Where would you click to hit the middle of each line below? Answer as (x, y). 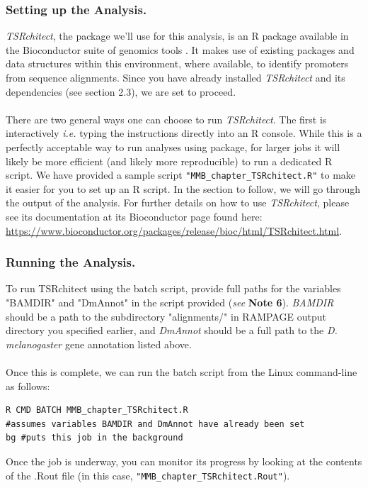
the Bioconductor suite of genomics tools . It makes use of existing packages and (180, 49)
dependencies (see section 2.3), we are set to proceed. (121, 91)
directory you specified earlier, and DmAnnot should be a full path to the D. (172, 330)
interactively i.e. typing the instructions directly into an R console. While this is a (184, 133)
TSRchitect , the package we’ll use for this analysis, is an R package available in (177, 36)
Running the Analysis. (71, 262)
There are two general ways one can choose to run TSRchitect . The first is (166, 119)
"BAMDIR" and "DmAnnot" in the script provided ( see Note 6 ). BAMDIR (170, 302)
